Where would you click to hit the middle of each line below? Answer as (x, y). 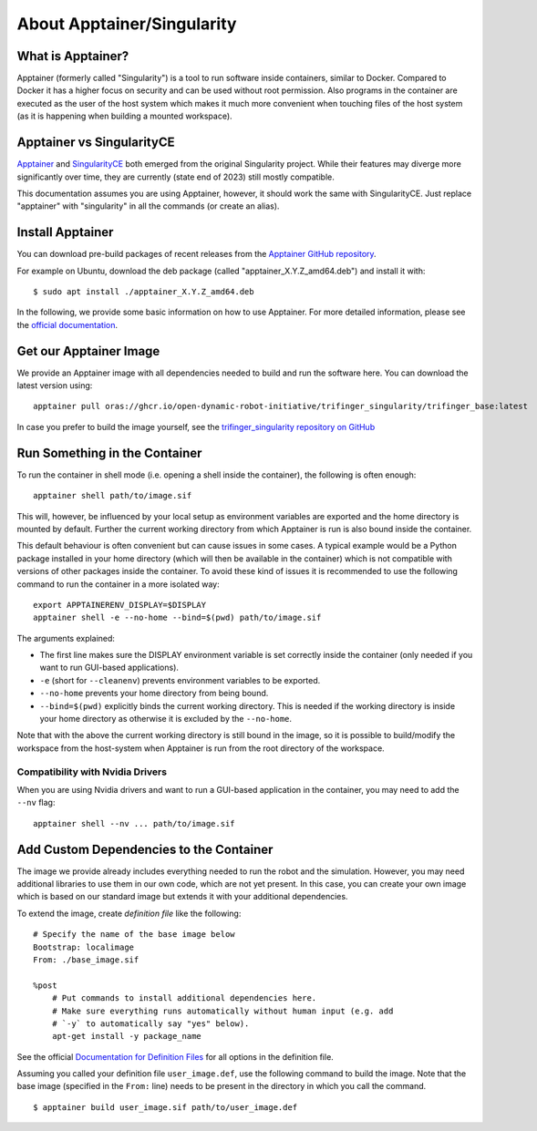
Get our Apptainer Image (88, 351)
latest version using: (55, 386)
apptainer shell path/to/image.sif (113, 496)
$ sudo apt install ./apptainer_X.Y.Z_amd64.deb (144, 292)
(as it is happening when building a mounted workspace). (124, 116)
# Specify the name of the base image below (134, 935)
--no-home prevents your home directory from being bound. (154, 694)
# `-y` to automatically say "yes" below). (150, 1023)
